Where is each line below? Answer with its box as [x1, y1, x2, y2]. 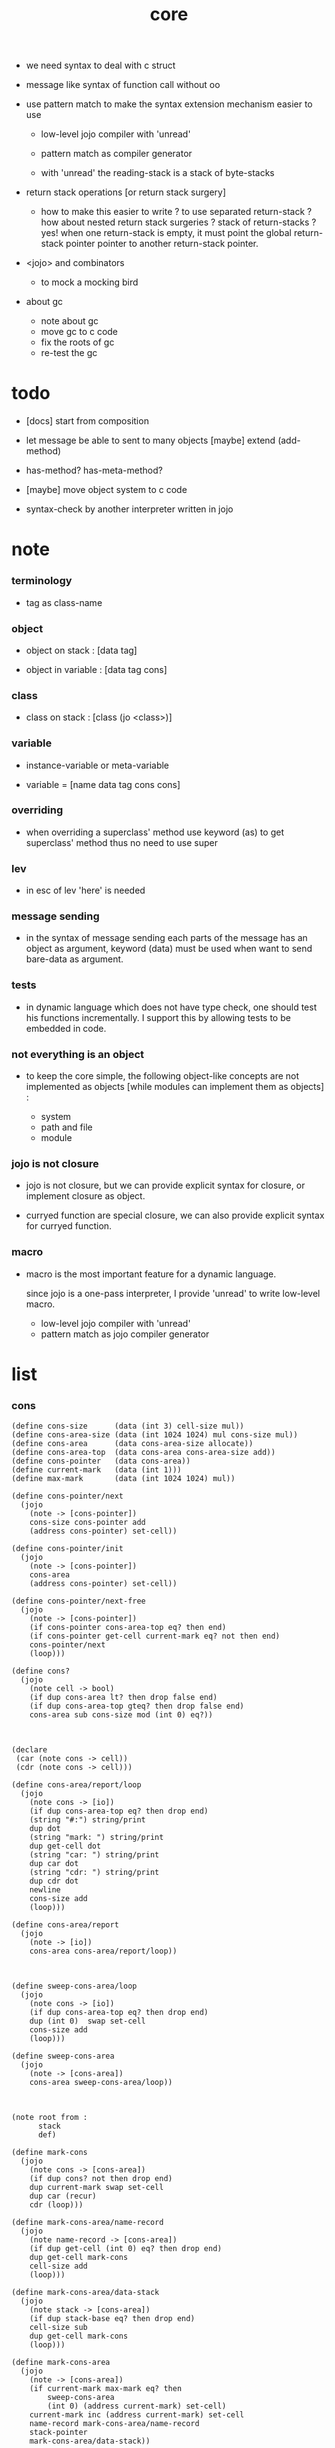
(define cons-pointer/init [11, 1544, 124, 1554]
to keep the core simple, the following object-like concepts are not [25, 1069, 300, 1082]
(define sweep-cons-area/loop [11, 1981, 138, 1992]
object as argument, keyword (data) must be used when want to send [25, 943, 313, 955]
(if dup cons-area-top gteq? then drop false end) [29, 1701, 245, 1712]
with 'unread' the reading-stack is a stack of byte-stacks [40, 167, 275, 179]
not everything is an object [11, 1047, 145, 1061]
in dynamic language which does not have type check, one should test [25, 1001, 318, 1013]
